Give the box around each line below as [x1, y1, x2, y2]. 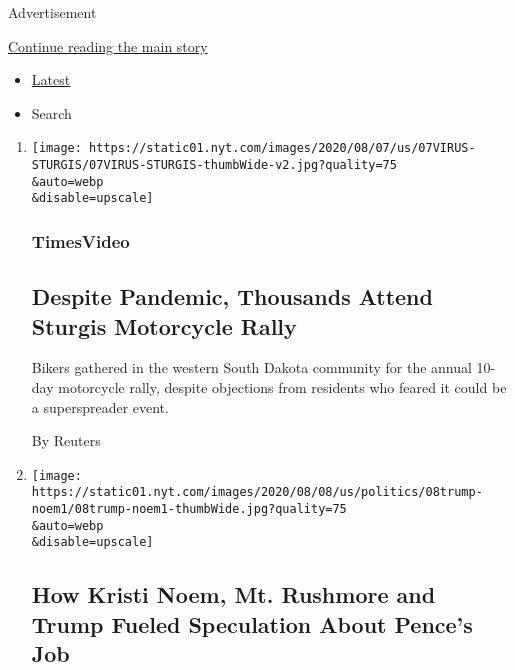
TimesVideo [31, 228, 130, 253]
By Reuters [31, 430, 101, 451]
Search [31, 102, 72, 123]
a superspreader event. [31, 396, 169, 417]
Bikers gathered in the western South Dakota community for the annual [31, 357, 472, 378]
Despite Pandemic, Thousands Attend [31, 281, 433, 312]
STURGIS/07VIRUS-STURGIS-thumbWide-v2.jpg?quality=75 [31, 158, 397, 173]
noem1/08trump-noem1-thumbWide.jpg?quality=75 [31, 502, 347, 517]
